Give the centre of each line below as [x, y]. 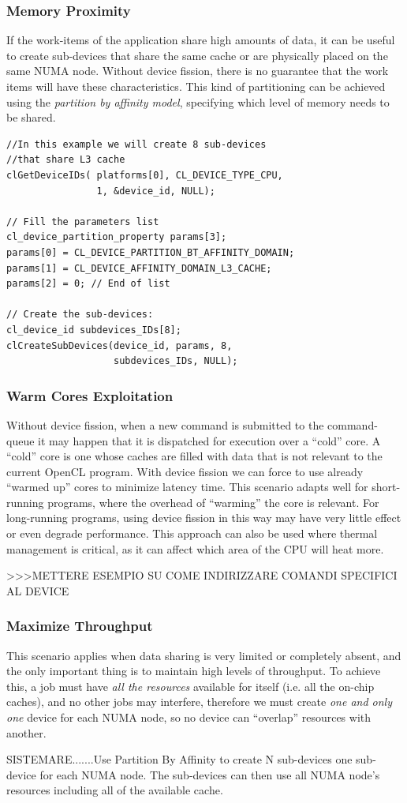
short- [386, 487]
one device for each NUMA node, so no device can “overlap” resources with [189, 717]
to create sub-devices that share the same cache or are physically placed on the [197, 55]
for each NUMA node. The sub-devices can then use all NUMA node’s [210, 774]
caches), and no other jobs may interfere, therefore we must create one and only [199, 702]
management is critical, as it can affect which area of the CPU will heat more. [195, 548]
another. [26, 732]
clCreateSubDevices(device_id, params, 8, [119, 345]
